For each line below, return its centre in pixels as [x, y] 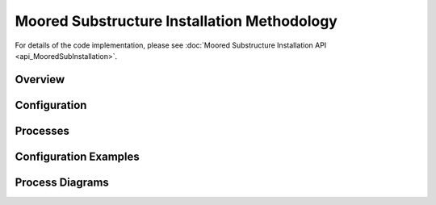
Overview [40, 79]
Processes [42, 130]
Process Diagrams [62, 182]
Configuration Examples [78, 156]
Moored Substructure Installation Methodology [176, 21]
